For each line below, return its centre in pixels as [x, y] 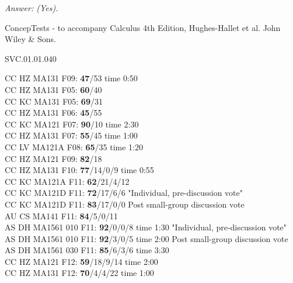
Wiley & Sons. [30, 39]
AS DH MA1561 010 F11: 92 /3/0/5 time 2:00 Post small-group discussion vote [146, 238]
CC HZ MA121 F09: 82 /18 [53, 158]
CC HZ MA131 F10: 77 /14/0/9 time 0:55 [79, 170]
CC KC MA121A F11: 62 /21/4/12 [67, 181]
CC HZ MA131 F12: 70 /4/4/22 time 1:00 [79, 273]
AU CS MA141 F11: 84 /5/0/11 [61, 215]
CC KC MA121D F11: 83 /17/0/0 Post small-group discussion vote [125, 204]
